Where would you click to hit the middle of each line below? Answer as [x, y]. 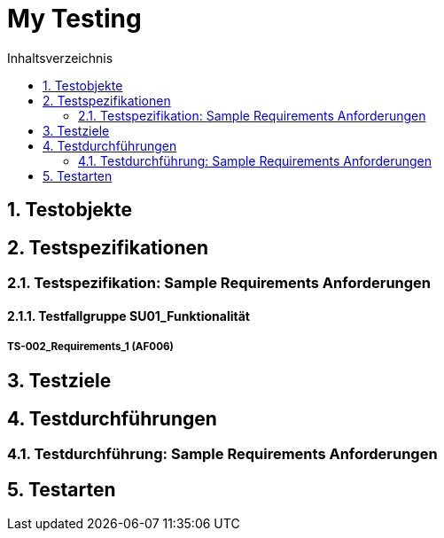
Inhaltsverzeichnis [60, 58]
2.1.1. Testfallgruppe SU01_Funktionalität [129, 316]
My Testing [74, 19]
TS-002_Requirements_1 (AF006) [90, 347]
